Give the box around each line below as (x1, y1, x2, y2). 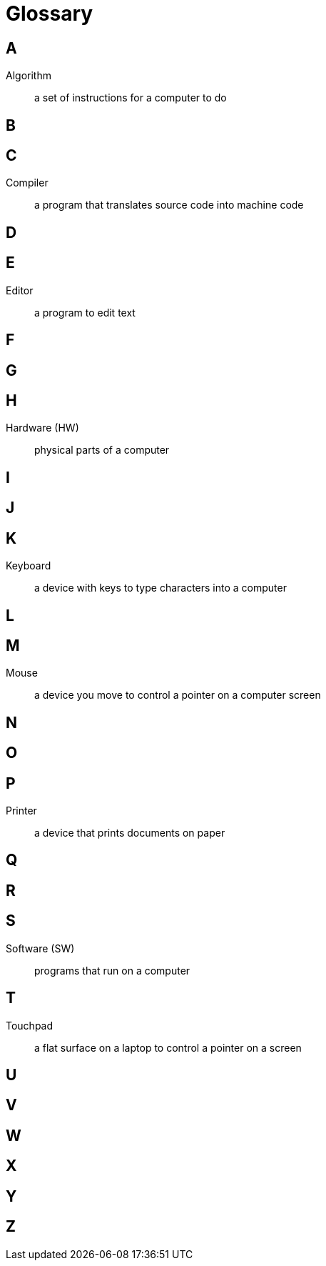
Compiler (6, 176, 49, 189)
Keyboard (6, 559, 51, 572)
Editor (6, 284, 34, 296)
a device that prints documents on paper (34, 827, 225, 839)
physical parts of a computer (34, 444, 170, 457)
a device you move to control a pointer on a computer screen (34, 689, 321, 702)
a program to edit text (34, 306, 136, 319)
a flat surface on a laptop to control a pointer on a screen (34, 1041, 302, 1054)
